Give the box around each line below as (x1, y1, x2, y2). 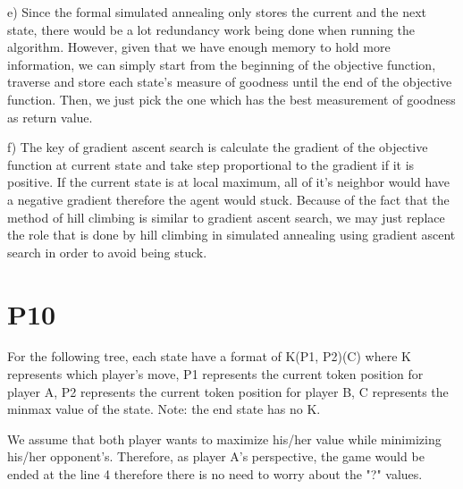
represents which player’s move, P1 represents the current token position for (7, 365, 424, 384)
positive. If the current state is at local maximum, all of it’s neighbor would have (7, 173, 450, 191)
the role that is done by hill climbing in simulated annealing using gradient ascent (7, 225, 456, 244)
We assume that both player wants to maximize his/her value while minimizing (7, 429, 442, 448)
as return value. (7, 107, 93, 126)
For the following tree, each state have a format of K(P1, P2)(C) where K (7, 347, 411, 366)
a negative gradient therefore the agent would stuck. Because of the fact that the (7, 190, 450, 208)
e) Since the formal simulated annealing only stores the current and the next (7, 3, 426, 21)
